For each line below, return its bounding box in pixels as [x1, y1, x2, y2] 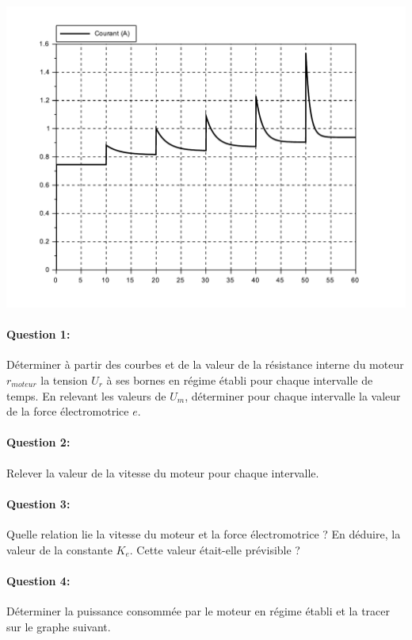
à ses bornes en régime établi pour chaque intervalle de [106, 371, 373, 388]
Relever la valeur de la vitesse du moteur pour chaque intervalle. [6, 464, 319, 481]
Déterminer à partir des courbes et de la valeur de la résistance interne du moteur [6, 356, 404, 373]
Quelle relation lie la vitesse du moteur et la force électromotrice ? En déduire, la [6, 525, 401, 542]
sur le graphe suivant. [6, 618, 111, 634]
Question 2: [6, 434, 71, 450]
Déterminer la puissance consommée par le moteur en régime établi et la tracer [6, 602, 391, 619]
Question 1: [6, 326, 71, 343]
